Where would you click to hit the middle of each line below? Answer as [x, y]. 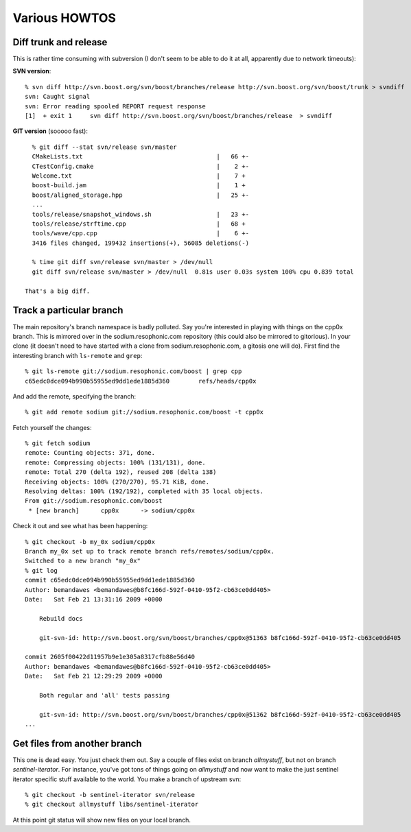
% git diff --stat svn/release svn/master [105, 147]
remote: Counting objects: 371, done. [90, 453]
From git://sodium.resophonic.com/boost [94, 501]
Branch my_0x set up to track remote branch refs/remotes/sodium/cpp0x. [150, 551]
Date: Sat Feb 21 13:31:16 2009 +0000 [94, 599]
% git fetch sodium [58, 443]
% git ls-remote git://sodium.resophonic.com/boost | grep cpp [133, 371]
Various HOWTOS [64, 18]
